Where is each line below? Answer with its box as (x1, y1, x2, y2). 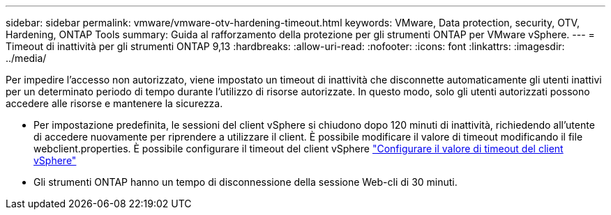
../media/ (6, 52, 47, 64)
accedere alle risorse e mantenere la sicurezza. (6, 97, 223, 109)
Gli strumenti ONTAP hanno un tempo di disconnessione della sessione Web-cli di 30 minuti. (33, 176, 458, 188)
